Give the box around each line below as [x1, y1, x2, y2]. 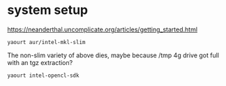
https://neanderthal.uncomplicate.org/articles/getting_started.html [7, 25, 197, 34]
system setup [7, 2, 89, 18]
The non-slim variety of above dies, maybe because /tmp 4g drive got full [7, 51, 220, 59]
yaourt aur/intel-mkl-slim [7, 38, 86, 45]
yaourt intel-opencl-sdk [7, 72, 80, 79]
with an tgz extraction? [7, 58, 73, 66]
